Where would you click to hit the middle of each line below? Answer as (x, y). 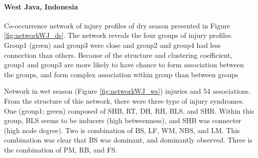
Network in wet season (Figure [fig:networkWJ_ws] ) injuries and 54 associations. (127, 91)
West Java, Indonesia (41, 6)
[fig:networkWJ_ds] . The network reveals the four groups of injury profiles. (119, 35)
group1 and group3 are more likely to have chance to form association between (124, 65)
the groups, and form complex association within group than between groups (121, 74)
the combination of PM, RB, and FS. (61, 149)
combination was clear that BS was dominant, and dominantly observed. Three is (128, 140)
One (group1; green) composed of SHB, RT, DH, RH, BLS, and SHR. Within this (129, 110)
